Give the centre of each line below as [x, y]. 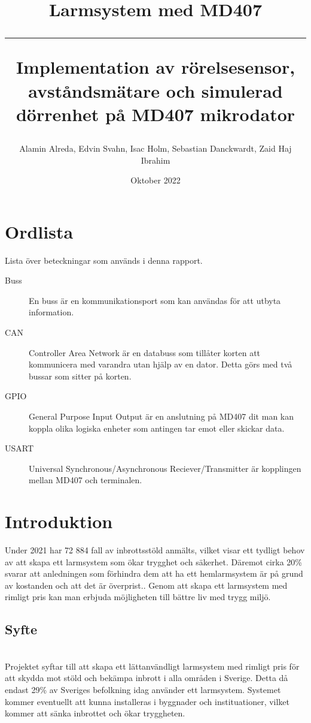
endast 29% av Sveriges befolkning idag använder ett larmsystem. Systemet [143, 690]
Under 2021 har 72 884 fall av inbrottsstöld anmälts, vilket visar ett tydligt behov [155, 550]
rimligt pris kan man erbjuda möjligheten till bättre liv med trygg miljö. [138, 597]
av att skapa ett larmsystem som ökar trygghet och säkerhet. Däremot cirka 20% [153, 561]
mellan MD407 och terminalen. [86, 480]
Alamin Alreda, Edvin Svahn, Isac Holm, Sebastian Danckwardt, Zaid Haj [155, 148]
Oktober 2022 [155, 180]
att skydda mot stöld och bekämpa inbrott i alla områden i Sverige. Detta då [147, 678]
